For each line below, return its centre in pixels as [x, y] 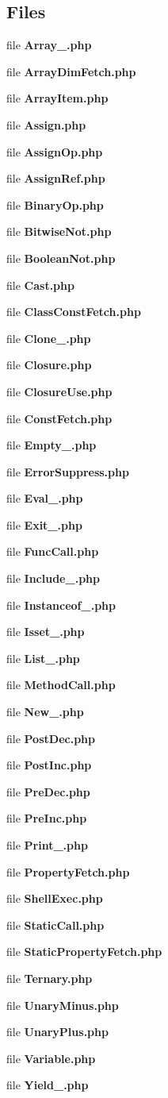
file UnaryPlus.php [57, 1032]
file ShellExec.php [55, 898]
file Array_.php [49, 45]
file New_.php [45, 712]
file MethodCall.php [61, 685]
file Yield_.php [48, 1085]
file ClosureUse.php [59, 391]
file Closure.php [49, 365]
